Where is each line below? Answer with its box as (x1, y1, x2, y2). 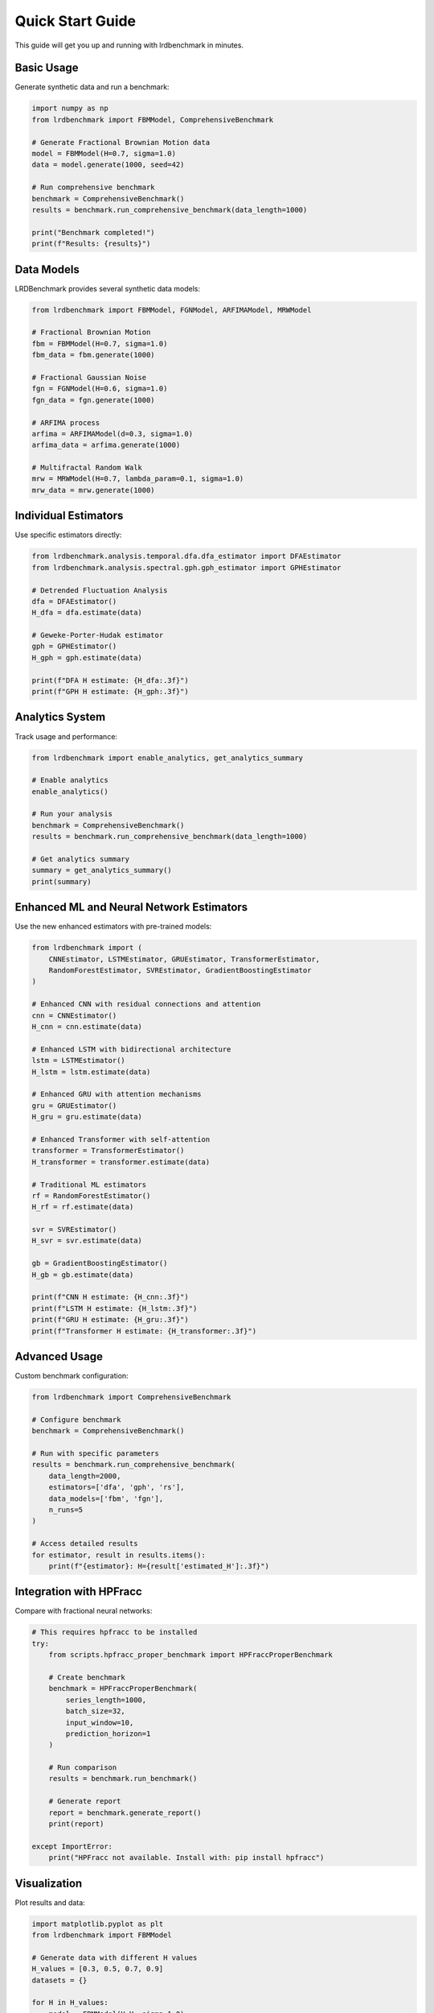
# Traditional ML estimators (31, 1180, 147, 1189)
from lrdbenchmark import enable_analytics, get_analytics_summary (31, 753, 304, 763)
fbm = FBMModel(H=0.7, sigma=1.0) (31, 339, 168, 348)
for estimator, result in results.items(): (31, 1550, 207, 1560)
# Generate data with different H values (31, 1953, 198, 1962)
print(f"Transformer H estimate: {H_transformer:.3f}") (31, 1326, 257, 1336)
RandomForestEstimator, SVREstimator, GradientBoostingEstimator (48, 966, 312, 975)
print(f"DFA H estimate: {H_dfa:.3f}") (31, 676, 189, 684)
